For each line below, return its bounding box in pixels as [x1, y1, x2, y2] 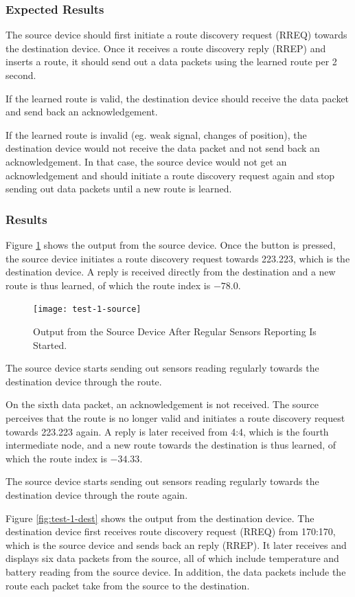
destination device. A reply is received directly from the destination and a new [5, 264, 336, 279]
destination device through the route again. [5, 487, 188, 502]
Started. [33, 337, 67, 352]
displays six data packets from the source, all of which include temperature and [5, 551, 339, 565]
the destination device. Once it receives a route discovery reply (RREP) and [5, 41, 326, 55]
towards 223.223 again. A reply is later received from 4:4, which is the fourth [5, 424, 329, 438]
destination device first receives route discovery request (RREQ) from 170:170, [5, 524, 336, 539]
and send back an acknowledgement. [5, 104, 158, 119]
